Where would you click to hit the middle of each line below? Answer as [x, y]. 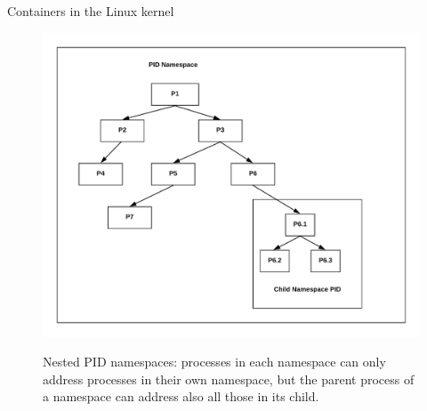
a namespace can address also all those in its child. [181, 396]
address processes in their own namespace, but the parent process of [229, 379]
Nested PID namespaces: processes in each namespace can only [214, 362]
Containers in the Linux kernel [91, 11]
